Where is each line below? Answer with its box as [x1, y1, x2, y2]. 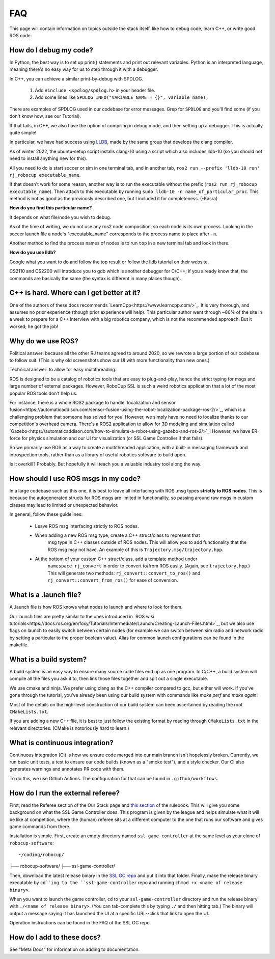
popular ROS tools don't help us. [9, 390, 77, 396]
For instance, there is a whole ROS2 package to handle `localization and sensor [9, 399, 176, 405]
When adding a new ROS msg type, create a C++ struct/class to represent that [35, 532, 200, 538]
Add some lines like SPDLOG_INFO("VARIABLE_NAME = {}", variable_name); [35, 94, 209, 100]
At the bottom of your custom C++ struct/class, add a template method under [35, 556, 198, 562]
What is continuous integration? [9, 738, 114, 747]
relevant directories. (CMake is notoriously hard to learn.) [9, 725, 129, 731]
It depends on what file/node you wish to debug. [9, 214, 112, 220]
